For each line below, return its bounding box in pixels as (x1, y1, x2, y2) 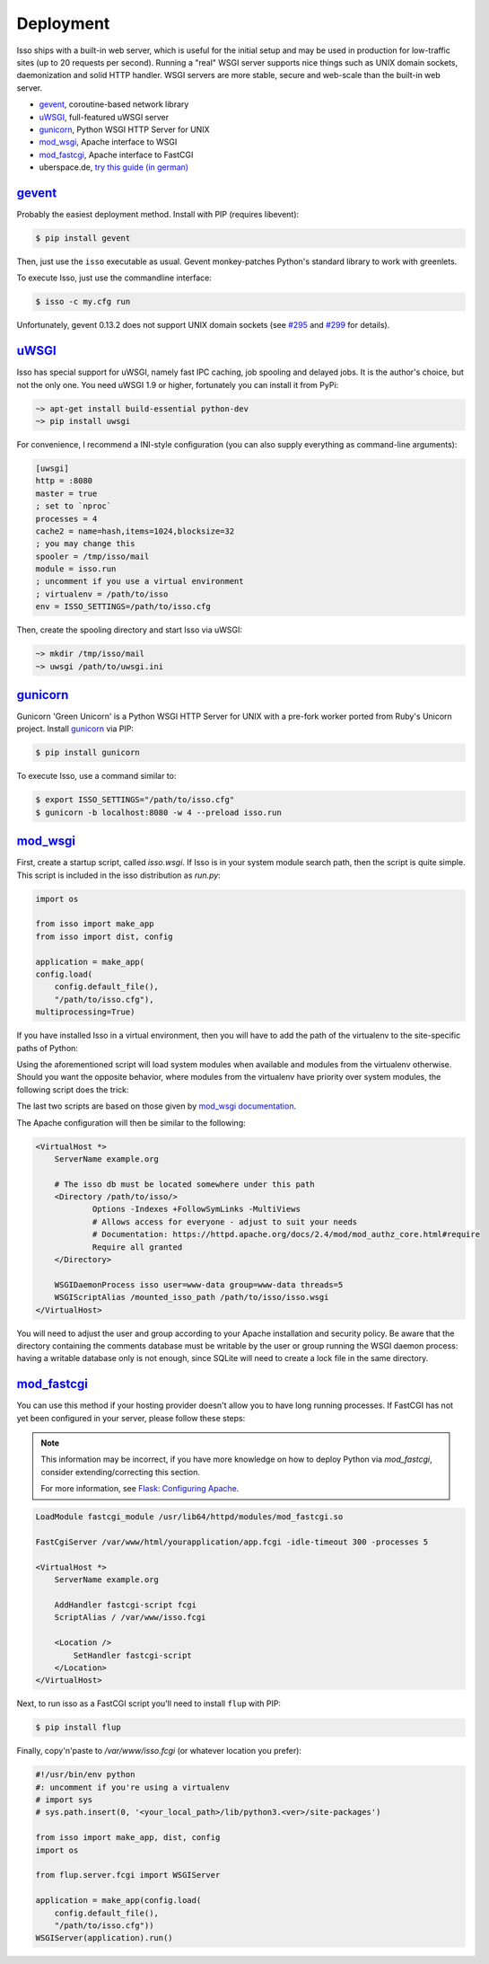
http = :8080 (35, 476, 93, 486)
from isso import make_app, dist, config (35, 1833, 221, 1843)
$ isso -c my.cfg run (35, 296, 131, 307)
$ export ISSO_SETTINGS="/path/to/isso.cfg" (35, 795, 235, 805)
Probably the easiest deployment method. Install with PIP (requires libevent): (16, 208, 300, 219)
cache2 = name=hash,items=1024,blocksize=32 (35, 526, 235, 536)
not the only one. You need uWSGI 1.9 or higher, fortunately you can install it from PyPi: (16, 379, 339, 390)
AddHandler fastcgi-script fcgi (54, 1599, 197, 1610)
